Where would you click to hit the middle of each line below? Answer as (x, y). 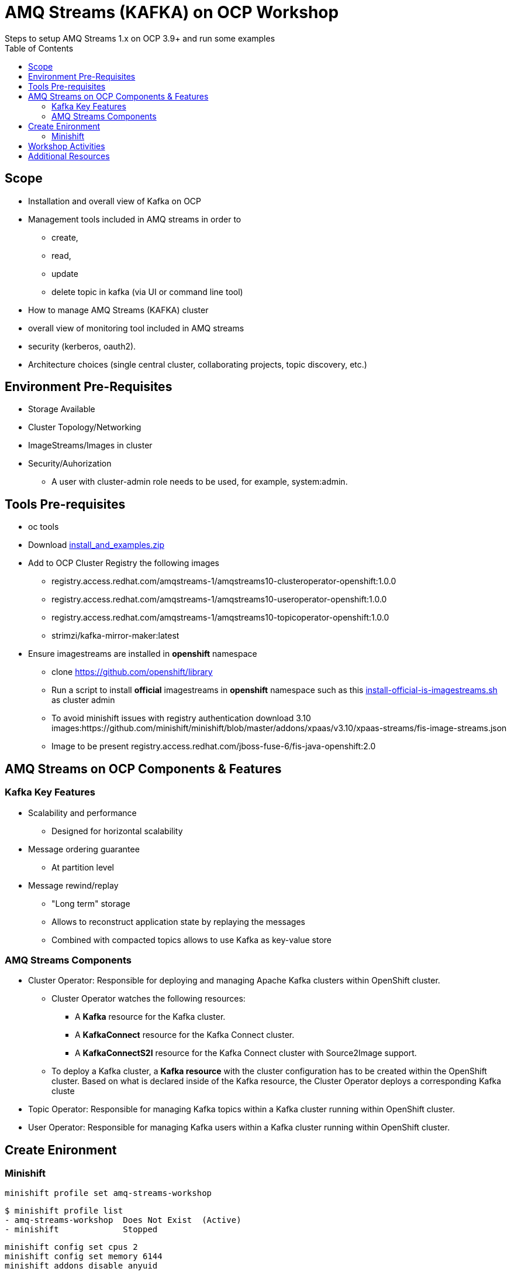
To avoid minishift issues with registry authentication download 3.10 (181, 718)
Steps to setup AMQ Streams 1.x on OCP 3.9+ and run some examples (140, 38)
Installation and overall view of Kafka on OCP (115, 201)
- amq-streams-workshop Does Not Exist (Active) (123, 1220)
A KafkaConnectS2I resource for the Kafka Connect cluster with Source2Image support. (246, 1053)
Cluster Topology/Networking (85, 427)
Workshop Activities (67, 146)
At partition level (83, 867)
